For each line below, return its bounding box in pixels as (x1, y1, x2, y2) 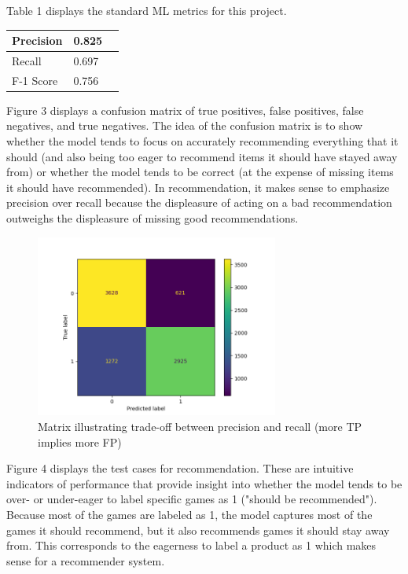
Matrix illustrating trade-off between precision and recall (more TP (38, 418, 362, 434)
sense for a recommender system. (6, 552, 165, 568)
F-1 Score (12, 72, 58, 88)
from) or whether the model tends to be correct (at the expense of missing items (6, 164, 394, 180)
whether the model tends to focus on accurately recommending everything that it (6, 133, 399, 149)
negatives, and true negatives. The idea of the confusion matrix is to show (6, 117, 363, 134)
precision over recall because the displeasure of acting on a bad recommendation (6, 194, 392, 211)
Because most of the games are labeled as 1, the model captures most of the (6, 506, 373, 522)
